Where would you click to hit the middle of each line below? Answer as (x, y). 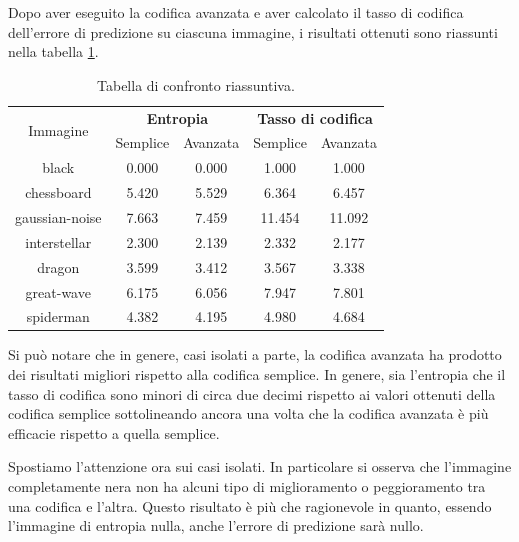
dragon (58, 266)
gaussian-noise (58, 217)
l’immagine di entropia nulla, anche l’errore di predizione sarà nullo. (216, 525)
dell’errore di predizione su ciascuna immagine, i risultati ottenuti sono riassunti (253, 31)
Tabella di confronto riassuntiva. (196, 84)
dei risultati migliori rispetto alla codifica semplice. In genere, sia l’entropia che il (257, 374)
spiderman (58, 316)
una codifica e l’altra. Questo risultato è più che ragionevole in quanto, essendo (250, 505)
